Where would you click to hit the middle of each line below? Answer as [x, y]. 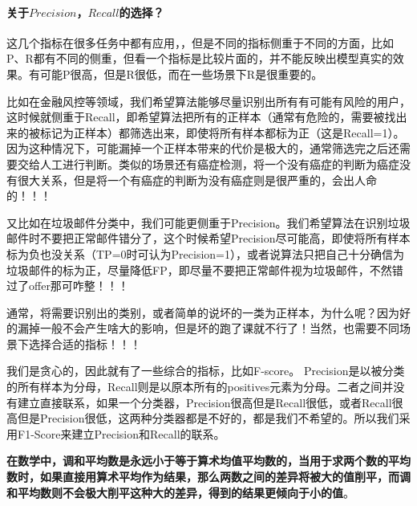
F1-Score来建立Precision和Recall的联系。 [121, 433]
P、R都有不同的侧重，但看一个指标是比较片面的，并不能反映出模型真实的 [200, 58]
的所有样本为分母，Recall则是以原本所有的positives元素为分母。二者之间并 [200, 387]
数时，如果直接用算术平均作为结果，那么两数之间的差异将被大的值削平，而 [203, 477]
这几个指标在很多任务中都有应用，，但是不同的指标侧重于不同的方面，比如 [200, 42]
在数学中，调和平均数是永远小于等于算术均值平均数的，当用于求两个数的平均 [208, 461]
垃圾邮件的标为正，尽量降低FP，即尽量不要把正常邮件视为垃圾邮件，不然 [199, 269]
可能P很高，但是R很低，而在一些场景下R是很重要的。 [181, 73]
